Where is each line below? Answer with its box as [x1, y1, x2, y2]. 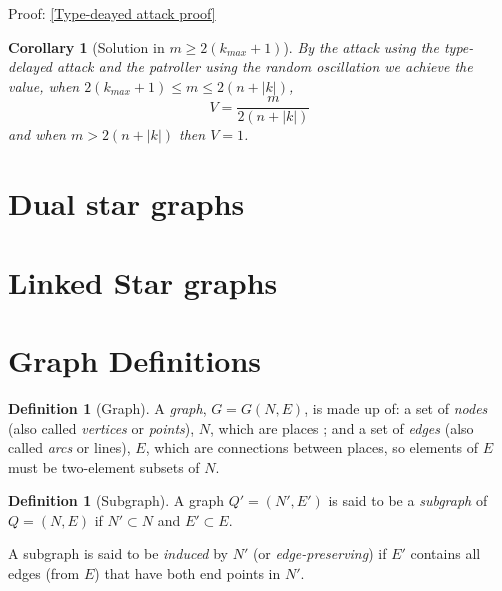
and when [8, 124, 66, 145]
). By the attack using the [283, 36, 439, 57]
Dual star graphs [8, 183, 245, 224]
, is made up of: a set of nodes [304, 397, 488, 418]
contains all [410, 543, 481, 564]
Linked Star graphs [8, 261, 278, 302]
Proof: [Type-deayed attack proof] [8, 3, 216, 23]
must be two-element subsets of [8, 456, 200, 477]
